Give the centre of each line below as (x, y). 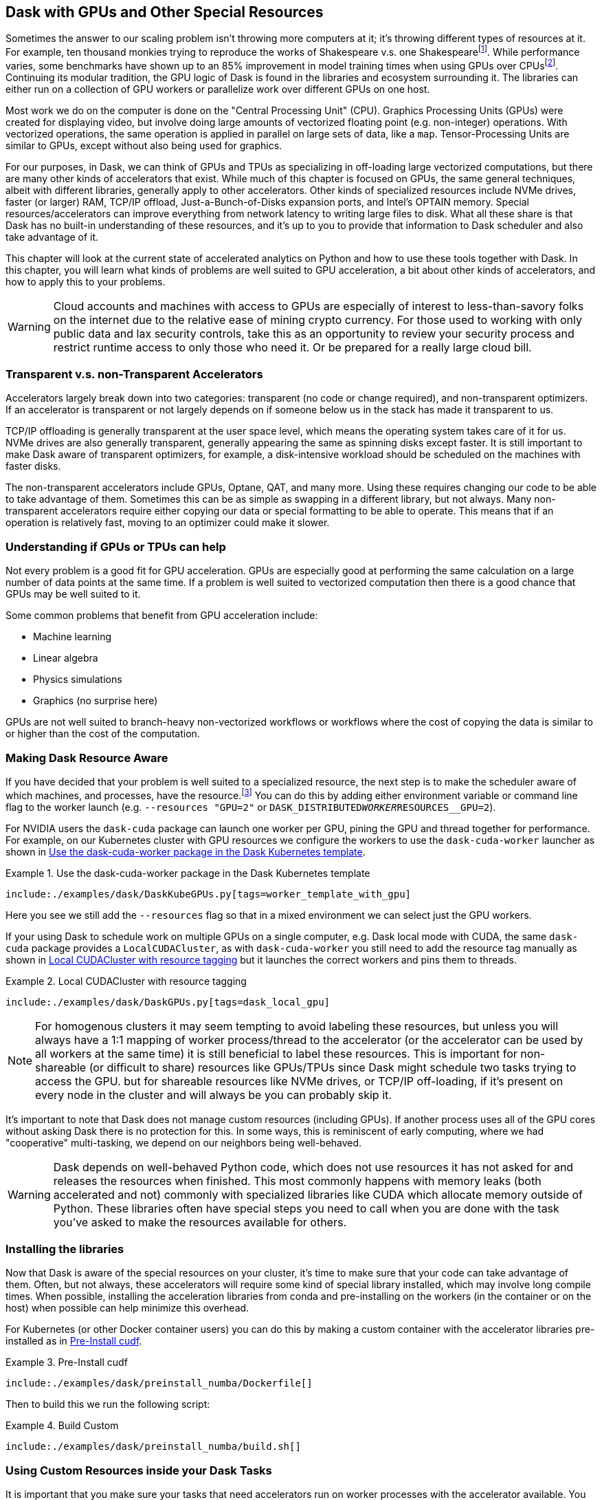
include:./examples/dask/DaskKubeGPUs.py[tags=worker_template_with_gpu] (209, 894)
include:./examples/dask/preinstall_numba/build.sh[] (153, 1447)
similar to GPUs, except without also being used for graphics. (144, 145)
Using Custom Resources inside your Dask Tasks (139, 1470)
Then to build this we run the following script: (108, 1404)
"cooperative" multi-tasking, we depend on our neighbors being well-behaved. (184, 1142)
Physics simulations (78, 680)
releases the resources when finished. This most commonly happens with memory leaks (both (297, 1181)
